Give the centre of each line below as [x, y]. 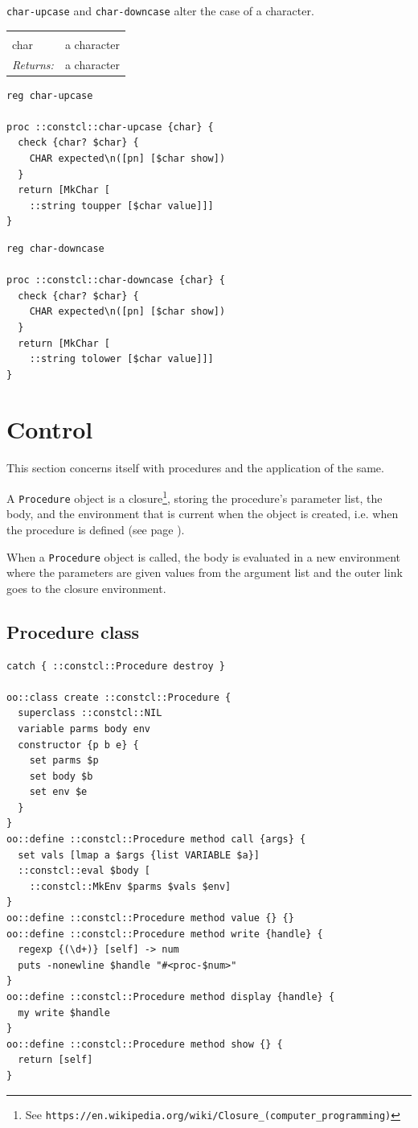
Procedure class [73, 631]
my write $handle [64, 1013]
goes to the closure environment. [86, 588]
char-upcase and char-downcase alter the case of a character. [160, 10]
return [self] [55, 1060]
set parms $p [64, 761]
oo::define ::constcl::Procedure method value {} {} [150, 918]
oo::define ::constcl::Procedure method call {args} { [156, 840]
